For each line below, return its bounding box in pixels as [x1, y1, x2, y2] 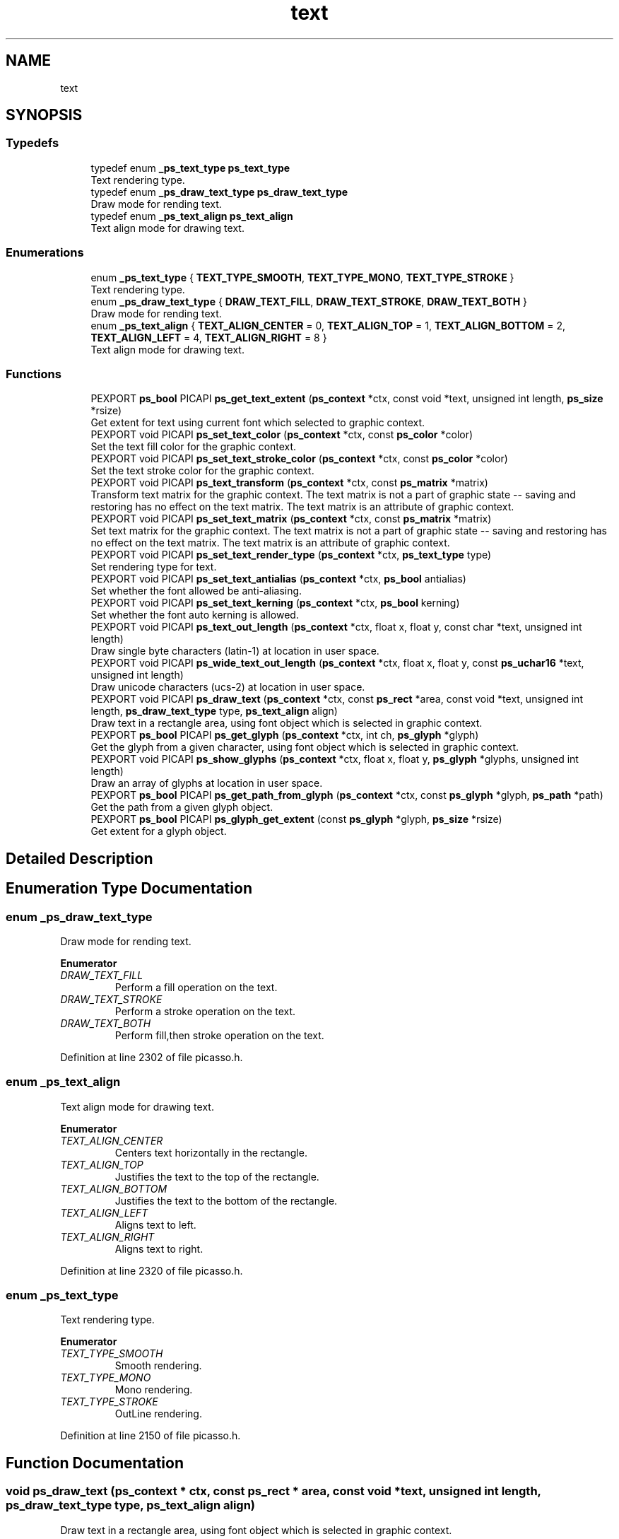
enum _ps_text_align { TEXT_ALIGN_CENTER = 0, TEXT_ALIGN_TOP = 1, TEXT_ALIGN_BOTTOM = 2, [90, 319, 566, 332]
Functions [6, 366, 61, 381]
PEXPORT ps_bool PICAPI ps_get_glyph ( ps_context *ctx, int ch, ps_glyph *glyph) [90, 729, 479, 742]
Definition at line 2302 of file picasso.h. [60, 1051, 243, 1063]
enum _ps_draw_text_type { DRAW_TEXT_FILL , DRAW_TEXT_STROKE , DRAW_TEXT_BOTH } [90, 295, 528, 308]
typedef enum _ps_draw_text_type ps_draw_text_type [90, 185, 348, 198]
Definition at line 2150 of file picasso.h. [60, 1429, 241, 1442]
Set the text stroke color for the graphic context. [90, 464, 314, 477]
